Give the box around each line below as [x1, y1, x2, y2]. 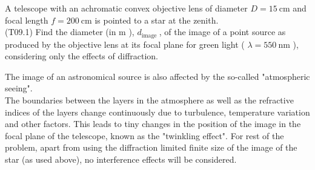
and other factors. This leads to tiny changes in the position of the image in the [5, 117, 301, 130]
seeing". [5, 82, 33, 94]
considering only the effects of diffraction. [5, 50, 159, 62]
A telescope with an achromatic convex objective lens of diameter [5, 2, 248, 14]
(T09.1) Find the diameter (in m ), [5, 25, 134, 38]
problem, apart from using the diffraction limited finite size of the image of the [5, 141, 297, 154]
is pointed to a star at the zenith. [94, 13, 219, 26]
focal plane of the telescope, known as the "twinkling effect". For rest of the [5, 129, 284, 142]
